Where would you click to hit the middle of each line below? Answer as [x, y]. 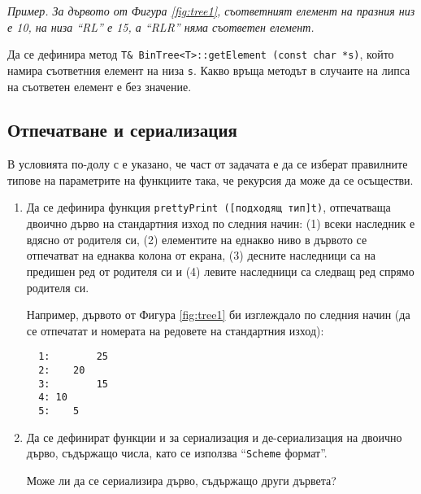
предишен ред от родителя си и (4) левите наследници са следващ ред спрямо [220, 271]
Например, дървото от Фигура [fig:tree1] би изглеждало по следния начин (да [218, 315]
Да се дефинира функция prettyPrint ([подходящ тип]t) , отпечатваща [208, 207]
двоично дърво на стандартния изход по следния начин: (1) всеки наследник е [221, 223]
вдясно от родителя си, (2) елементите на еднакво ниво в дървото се [197, 239]
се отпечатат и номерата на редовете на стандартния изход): [175, 330]
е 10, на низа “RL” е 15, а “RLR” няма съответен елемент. [161, 26]
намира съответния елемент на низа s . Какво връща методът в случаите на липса [209, 70]
